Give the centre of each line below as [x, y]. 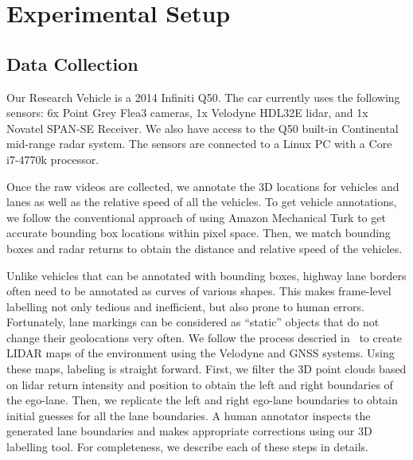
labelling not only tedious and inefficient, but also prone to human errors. [185, 306]
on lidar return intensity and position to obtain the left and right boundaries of [200, 384]
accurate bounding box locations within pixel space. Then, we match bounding [199, 233]
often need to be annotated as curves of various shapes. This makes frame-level [199, 291]
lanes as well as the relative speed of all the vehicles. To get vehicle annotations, [202, 202]
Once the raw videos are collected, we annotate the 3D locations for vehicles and [203, 186]
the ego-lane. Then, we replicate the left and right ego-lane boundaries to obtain [202, 400]
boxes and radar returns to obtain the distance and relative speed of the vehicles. [205, 248]
